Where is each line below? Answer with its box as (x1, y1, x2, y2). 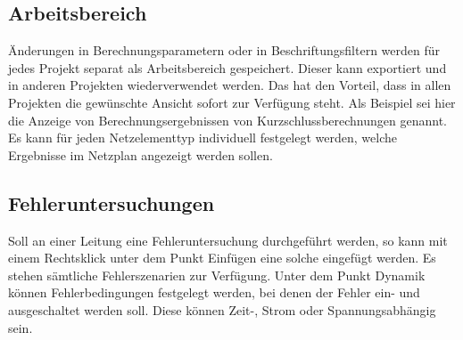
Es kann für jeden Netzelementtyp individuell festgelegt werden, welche (8, 128, 397, 147)
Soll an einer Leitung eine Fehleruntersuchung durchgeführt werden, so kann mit (8, 231, 448, 249)
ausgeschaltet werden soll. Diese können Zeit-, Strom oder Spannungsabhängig (8, 300, 436, 319)
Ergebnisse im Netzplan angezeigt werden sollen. (8, 145, 273, 164)
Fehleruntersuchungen (8, 189, 215, 216)
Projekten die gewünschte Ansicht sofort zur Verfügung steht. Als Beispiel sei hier (8, 93, 456, 111)
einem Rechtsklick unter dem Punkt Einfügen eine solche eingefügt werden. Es (8, 248, 436, 267)
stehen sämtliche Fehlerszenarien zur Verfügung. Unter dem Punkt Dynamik (8, 265, 426, 284)
